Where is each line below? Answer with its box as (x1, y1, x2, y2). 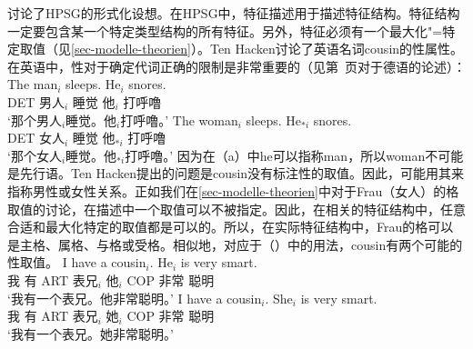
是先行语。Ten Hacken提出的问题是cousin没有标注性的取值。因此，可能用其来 (7, 164, 465, 183)
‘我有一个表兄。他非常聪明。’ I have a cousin (7, 288, 262, 307)
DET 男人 (7, 92, 65, 111)
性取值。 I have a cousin (7, 253, 146, 272)
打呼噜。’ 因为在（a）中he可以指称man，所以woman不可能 (125, 145, 464, 165)
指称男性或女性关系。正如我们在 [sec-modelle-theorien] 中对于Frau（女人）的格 (7, 181, 459, 200)
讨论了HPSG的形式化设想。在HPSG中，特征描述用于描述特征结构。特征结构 (7, 4, 460, 22)
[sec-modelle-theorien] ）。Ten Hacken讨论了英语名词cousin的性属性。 (71, 39, 464, 58)
